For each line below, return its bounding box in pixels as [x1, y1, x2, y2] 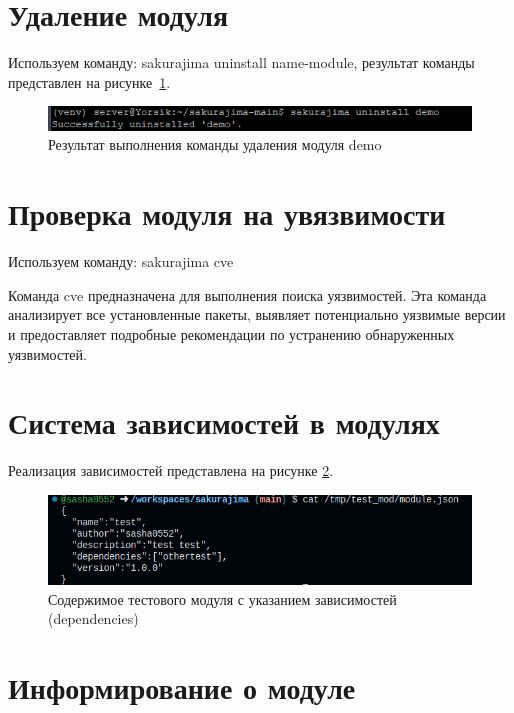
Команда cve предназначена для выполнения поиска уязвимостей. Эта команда [8, 284, 487, 305]
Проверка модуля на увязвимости [8, 193, 446, 234]
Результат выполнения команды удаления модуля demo [48, 134, 382, 155]
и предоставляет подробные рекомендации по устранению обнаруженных [8, 323, 455, 344]
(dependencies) [48, 608, 139, 629]
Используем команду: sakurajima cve [8, 251, 234, 272]
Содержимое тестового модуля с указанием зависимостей [48, 588, 397, 609]
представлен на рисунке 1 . [8, 71, 171, 92]
